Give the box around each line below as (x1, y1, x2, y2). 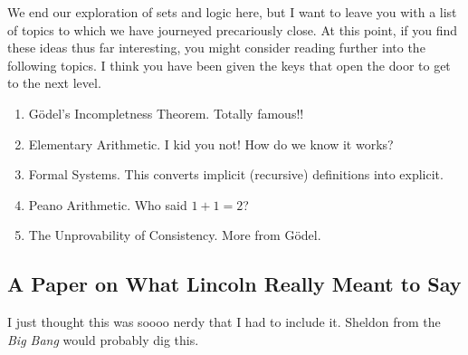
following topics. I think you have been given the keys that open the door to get (7, 55, 451, 74)
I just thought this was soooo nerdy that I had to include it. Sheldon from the (7, 312, 441, 331)
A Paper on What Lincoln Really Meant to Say (7, 270, 462, 298)
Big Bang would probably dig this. (7, 330, 199, 349)
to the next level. (7, 73, 101, 92)
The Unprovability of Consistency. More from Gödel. (28, 225, 321, 245)
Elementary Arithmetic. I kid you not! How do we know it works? (28, 134, 394, 153)
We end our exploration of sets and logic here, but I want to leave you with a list (7, 3, 457, 21)
